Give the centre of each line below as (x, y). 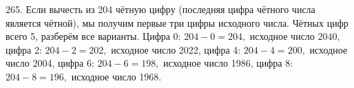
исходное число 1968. (116, 76)
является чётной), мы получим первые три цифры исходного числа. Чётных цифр (177, 22)
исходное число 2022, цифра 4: (176, 49)
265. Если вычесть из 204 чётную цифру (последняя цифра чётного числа (160, 9)
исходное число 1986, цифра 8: (228, 63)
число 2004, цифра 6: (50, 63)
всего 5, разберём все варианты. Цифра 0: (93, 36)
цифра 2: (24, 49)
